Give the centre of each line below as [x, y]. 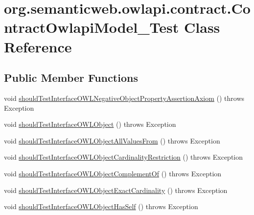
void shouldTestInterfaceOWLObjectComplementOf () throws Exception [113, 173]
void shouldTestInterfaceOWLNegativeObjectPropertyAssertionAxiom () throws [124, 98]
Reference [38, 46]
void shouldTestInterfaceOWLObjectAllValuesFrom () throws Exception [112, 140]
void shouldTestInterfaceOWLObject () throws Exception [90, 124]
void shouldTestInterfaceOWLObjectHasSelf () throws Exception [101, 206]
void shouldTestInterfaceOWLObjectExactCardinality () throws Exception [116, 190]
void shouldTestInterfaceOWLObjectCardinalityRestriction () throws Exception [123, 157]
